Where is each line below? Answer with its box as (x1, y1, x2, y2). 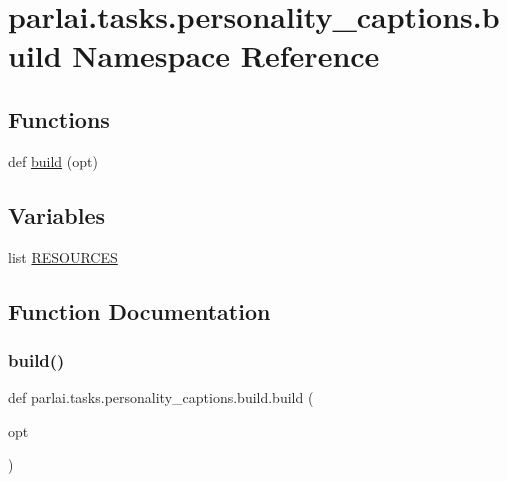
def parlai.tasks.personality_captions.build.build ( (8, 387, 314, 408)
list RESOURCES (8, 246, 118, 267)
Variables (8, 199, 106, 230)
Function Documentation (8, 295, 271, 326)
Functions (8, 103, 110, 134)
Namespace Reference (72, 35, 380, 76)
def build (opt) (8, 150, 98, 171)
